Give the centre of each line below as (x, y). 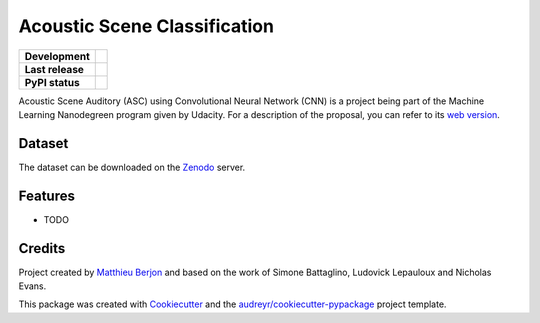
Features (46, 195)
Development (57, 56)
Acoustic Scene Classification (146, 26)
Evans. (32, 286)
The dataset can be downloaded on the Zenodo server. (132, 167)
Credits (42, 248)
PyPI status (52, 82)
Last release (54, 69)
